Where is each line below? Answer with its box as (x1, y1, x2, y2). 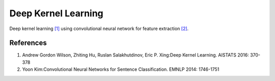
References (9, 39, 47, 47)
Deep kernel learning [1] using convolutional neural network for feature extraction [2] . (9, 25, 189, 32)
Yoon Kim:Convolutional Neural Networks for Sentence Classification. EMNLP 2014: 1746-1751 (22, 66, 219, 72)
